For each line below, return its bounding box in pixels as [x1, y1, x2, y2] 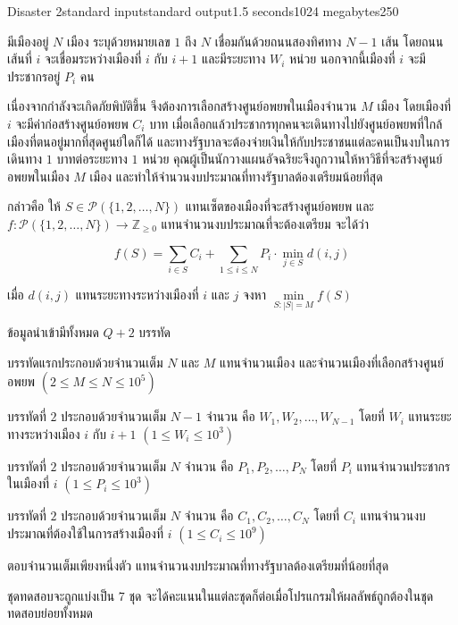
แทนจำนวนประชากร [356, 456, 451, 475]
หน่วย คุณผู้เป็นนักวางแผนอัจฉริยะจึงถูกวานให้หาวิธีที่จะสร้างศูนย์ [142, 149, 443, 168]
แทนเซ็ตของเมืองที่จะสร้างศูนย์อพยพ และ [185, 197, 374, 215]
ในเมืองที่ [7, 474, 50, 493]
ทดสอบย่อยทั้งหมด [7, 604, 93, 622]
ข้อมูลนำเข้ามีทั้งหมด [7, 323, 99, 342]
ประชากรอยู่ [7, 66, 61, 85]
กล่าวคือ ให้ [7, 197, 61, 215]
